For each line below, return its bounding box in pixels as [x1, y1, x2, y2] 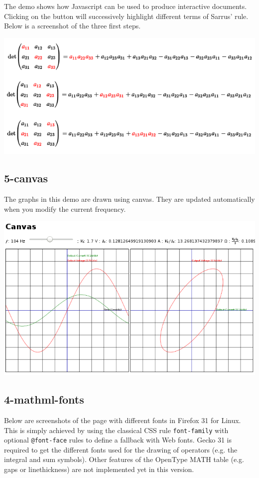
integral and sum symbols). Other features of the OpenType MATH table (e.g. [4, 454, 244, 465]
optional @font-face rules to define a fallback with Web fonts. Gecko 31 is [4, 435, 232, 445]
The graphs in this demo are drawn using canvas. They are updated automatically [4, 194, 255, 204]
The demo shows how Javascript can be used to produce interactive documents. [4, 1, 247, 11]
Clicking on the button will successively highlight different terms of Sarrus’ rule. [4, 10, 249, 21]
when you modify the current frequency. [4, 203, 126, 214]
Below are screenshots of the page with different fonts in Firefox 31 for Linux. [4, 415, 241, 425]
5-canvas [4, 170, 48, 186]
